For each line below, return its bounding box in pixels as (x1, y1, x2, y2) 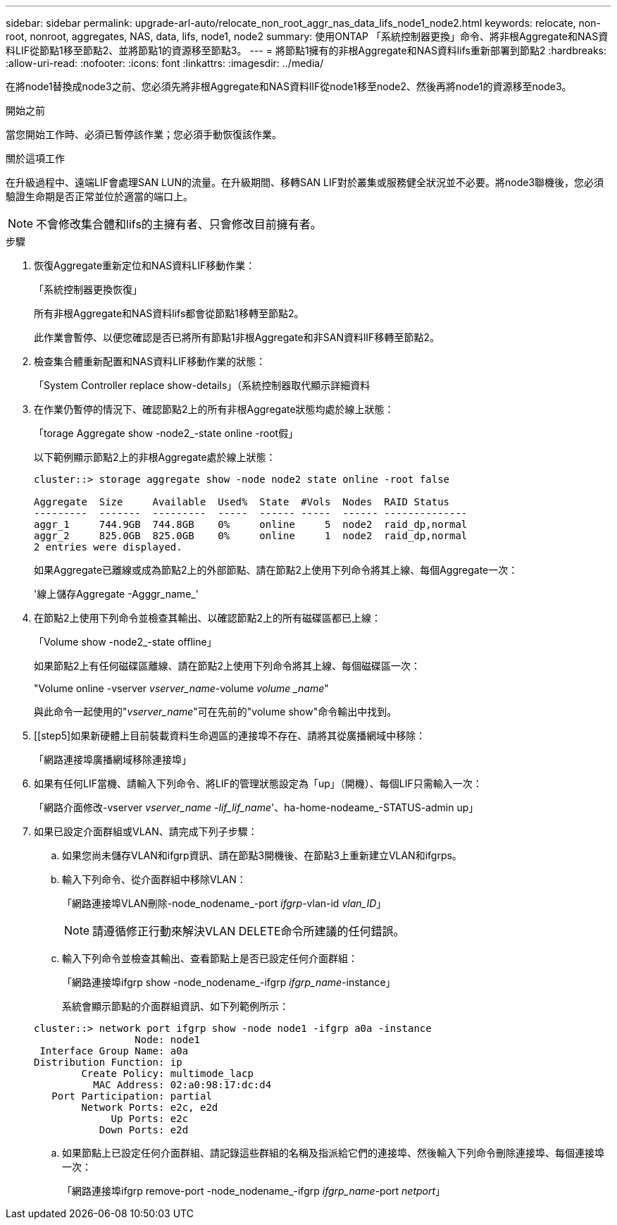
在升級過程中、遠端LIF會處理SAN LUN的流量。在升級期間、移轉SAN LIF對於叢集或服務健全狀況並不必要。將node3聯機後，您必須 (6, 176, 604, 188)
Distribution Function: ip (34, 1057, 182, 1068)
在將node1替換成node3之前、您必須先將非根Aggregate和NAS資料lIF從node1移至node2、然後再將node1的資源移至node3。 (6, 80, 572, 92)
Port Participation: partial (51, 1090, 212, 1102)
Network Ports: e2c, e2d (81, 1102, 218, 1113)
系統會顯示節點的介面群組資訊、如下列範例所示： (62, 1000, 289, 1012)
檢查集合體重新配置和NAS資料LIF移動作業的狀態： (34, 355, 266, 367)
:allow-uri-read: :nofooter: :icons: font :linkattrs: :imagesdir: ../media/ (6, 57, 324, 69)
